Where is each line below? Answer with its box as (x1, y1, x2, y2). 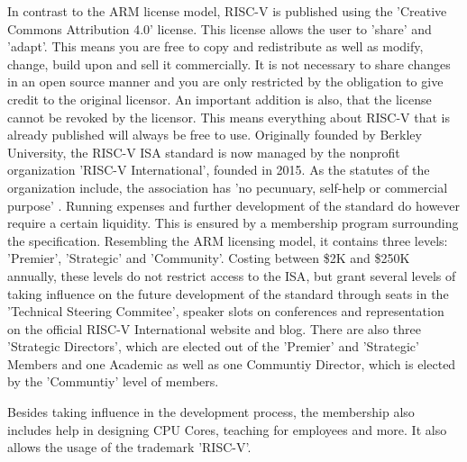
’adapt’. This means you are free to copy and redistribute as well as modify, (7, 37, 424, 56)
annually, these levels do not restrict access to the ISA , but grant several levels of (7, 266, 456, 285)
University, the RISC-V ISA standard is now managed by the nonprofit (7, 142, 400, 161)
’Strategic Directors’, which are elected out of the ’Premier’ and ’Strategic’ (7, 337, 419, 356)
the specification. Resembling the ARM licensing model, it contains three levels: (7, 231, 448, 249)
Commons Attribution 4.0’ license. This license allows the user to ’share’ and (7, 19, 432, 38)
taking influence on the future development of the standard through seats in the (7, 284, 449, 303)
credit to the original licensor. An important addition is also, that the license (7, 89, 432, 108)
